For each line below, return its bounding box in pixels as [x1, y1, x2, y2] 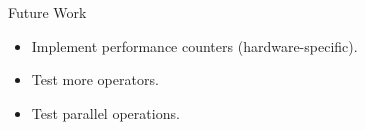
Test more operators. [31, 69, 159, 90]
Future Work [8, 2, 87, 22]
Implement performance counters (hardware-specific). [31, 35, 358, 56]
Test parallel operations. [31, 102, 180, 123]
